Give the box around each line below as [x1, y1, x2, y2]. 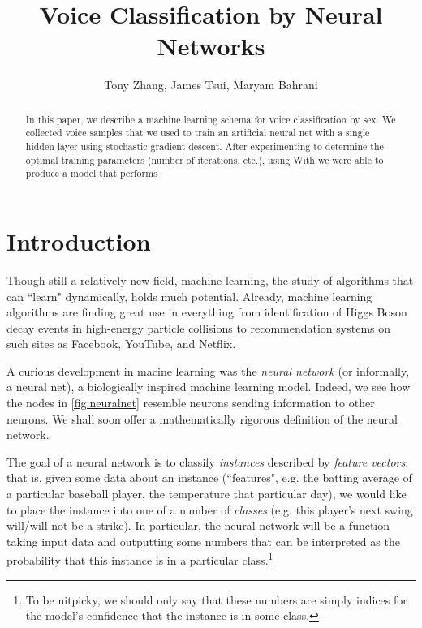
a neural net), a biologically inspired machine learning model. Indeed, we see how [6, 378, 411, 395]
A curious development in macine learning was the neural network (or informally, [6, 362, 410, 379]
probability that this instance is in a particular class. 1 [6, 549, 273, 569]
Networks [157, 29, 265, 62]
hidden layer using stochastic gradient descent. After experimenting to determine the [25, 140, 384, 153]
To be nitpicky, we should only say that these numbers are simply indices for [25, 591, 407, 608]
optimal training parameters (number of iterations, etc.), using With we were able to [25, 153, 384, 166]
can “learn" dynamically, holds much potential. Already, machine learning [6, 287, 372, 304]
